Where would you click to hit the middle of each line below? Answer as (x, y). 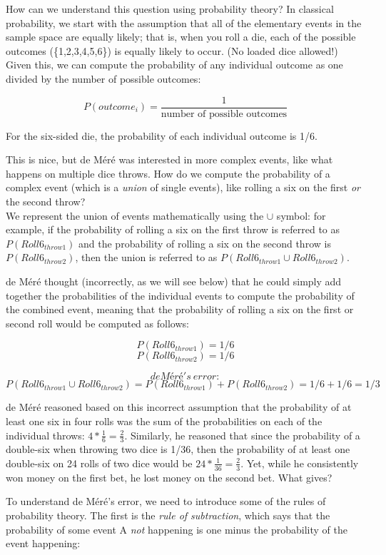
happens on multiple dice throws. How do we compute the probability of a (168, 173)
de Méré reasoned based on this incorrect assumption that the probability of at (179, 407)
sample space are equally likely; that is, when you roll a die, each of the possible (181, 37)
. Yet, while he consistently (300, 463)
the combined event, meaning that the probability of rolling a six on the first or (180, 309)
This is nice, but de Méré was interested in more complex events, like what (169, 159)
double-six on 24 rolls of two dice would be (99, 463)
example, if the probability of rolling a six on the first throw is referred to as (173, 229)
